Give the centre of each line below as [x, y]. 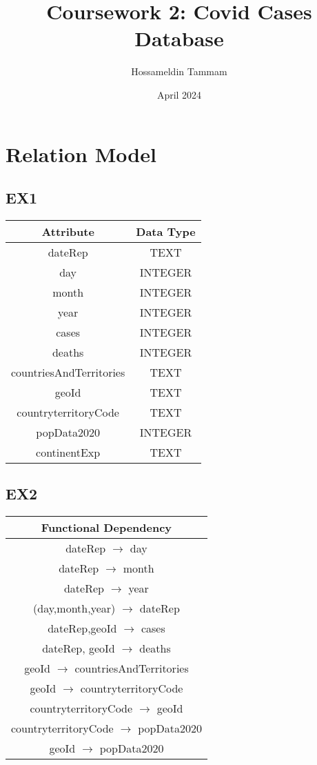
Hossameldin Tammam [179, 71]
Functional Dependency [106, 528]
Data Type [166, 231]
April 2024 [179, 94]
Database [179, 38]
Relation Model [81, 153]
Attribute [68, 231]
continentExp [68, 452]
